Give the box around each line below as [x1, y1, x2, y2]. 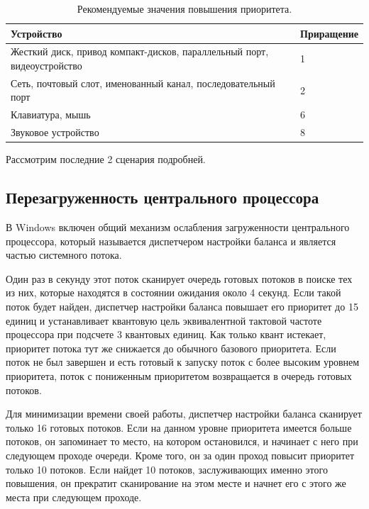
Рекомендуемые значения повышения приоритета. [77, 1, 292, 16]
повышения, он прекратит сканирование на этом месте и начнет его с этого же [6, 476, 346, 491]
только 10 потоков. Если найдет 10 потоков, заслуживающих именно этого [6, 462, 328, 476]
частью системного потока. [6, 247, 122, 262]
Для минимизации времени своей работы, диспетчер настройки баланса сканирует [6, 406, 362, 421]
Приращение [300, 26, 358, 40]
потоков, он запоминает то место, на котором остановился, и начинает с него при [6, 434, 358, 449]
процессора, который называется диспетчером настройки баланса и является [6, 233, 336, 248]
